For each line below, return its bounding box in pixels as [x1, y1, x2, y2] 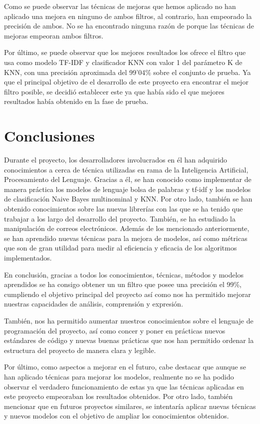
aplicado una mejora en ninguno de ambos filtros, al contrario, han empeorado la [4, 10, 252, 21]
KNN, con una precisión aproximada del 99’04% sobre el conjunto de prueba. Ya [4, 66, 251, 77]
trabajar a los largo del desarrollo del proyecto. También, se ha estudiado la [4, 213, 235, 223]
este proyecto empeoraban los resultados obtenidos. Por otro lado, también [4, 391, 233, 401]
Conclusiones [4, 125, 95, 146]
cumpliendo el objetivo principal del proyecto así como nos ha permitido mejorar [4, 288, 251, 299]
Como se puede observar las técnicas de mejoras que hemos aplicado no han [4, 1, 236, 11]
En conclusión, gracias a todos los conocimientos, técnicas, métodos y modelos [4, 269, 244, 279]
